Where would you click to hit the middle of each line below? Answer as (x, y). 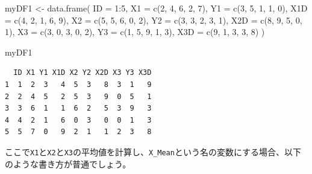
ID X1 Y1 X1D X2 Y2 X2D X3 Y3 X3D (83, 73)
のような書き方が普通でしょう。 (68, 163)
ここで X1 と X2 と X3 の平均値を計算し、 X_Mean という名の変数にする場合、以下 (153, 151)
